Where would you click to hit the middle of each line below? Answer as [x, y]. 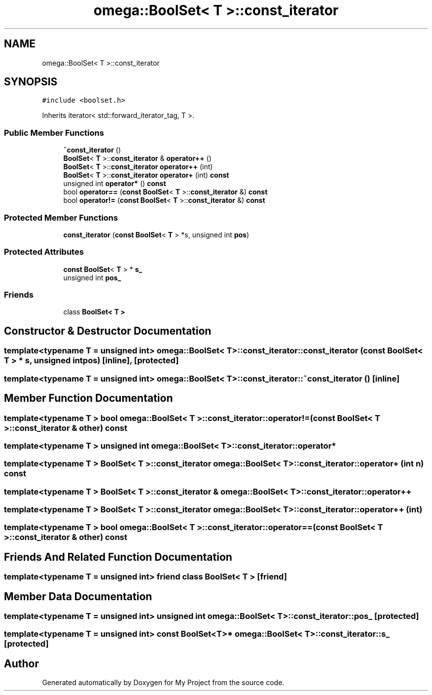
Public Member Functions [54, 133]
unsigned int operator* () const [115, 184]
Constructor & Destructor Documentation [108, 331]
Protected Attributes [44, 252]
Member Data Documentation [78, 596]
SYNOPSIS [31, 82]
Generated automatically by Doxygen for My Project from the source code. [163, 683]
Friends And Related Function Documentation [118, 557]
